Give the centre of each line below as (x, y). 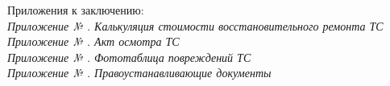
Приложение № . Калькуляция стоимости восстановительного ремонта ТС (195, 25)
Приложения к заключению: (76, 10)
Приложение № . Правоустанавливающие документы (139, 73)
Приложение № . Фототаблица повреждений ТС (129, 57)
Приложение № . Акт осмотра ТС (93, 41)
